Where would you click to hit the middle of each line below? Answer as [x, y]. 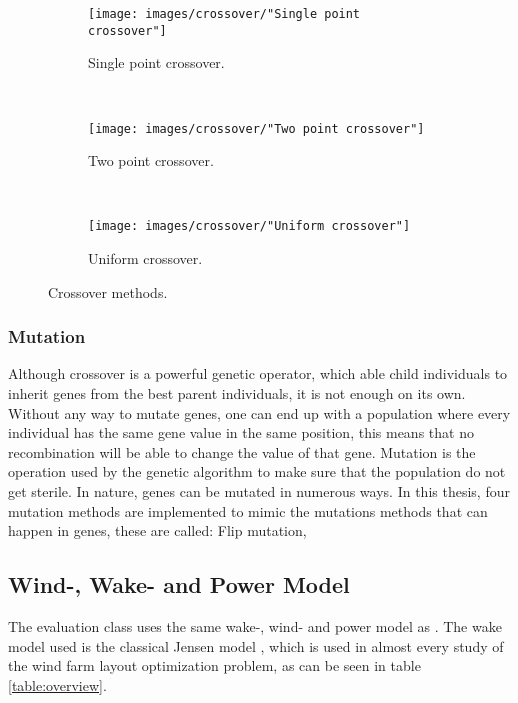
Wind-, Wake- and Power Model [179, 584]
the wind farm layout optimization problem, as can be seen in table [214, 665]
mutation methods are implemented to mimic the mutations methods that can [248, 510]
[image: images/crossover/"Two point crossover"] [256, 128]
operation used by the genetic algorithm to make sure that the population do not [257, 471]
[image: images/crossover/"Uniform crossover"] [249, 226]
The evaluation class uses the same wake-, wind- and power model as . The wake [255, 625]
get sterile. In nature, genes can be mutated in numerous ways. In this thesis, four [259, 490]
